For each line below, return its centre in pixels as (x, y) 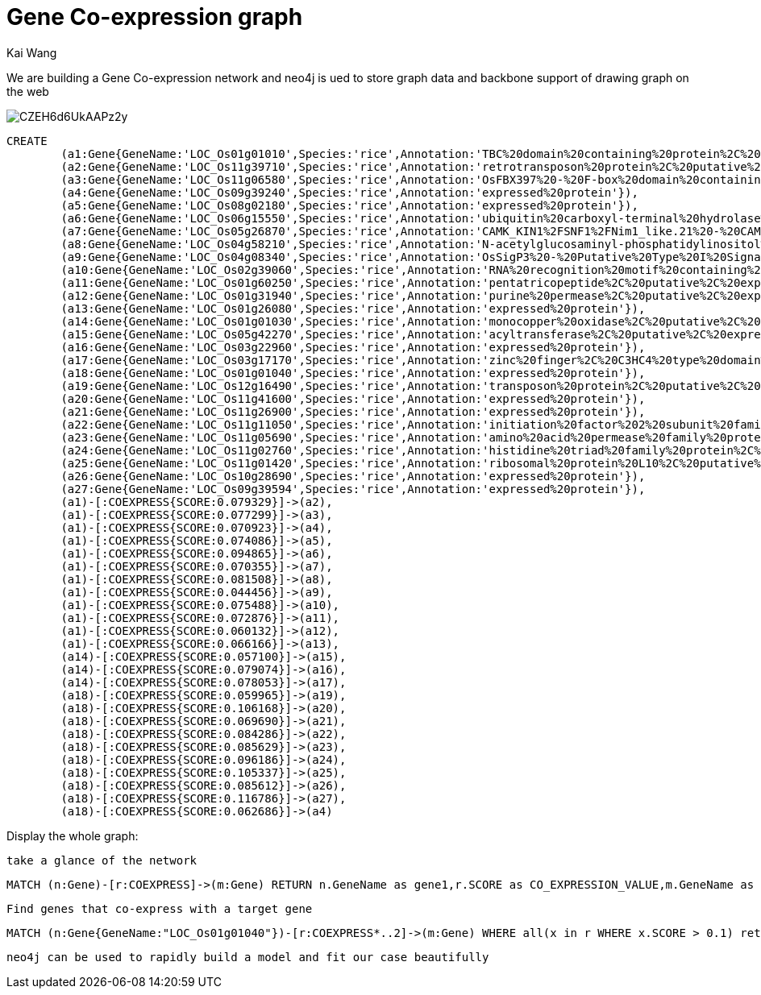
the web (28, 91)
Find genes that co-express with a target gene (160, 908)
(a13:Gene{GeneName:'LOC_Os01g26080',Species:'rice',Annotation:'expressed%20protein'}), (353, 308)
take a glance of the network (102, 860)
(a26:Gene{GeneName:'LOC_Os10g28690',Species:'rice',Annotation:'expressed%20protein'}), (353, 476)
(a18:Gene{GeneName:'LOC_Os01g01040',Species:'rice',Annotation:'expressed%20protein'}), (353, 373)
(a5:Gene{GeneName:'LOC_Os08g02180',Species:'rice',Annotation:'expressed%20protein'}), (349, 205)
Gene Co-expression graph (155, 17)
